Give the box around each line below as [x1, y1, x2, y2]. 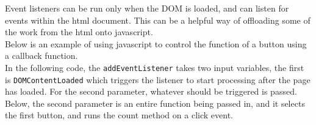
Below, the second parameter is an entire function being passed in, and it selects [5, 96, 305, 109]
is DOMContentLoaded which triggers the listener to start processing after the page [5, 73, 311, 86]
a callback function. [5, 49, 78, 62]
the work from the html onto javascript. [5, 25, 153, 38]
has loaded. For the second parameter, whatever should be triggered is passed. [5, 85, 297, 98]
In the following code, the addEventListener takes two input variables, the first [5, 61, 304, 73]
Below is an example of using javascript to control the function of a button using [5, 37, 307, 50]
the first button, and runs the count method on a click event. [5, 109, 233, 121]
